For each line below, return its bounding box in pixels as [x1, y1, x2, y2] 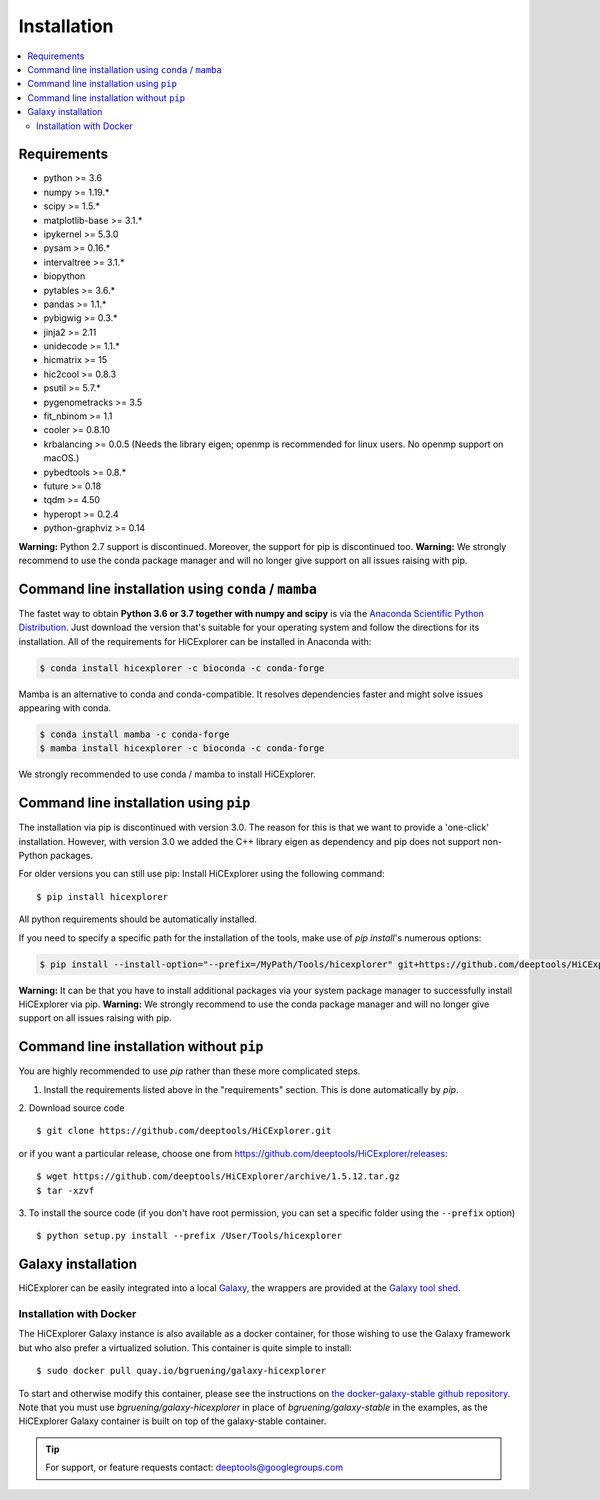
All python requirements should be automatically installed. [18, 913, 258, 925]
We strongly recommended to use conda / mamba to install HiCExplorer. [18, 768, 317, 780]
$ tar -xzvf [36, 1185, 95, 1196]
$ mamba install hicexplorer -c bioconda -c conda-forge [39, 743, 325, 754]
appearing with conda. [18, 702, 112, 714]
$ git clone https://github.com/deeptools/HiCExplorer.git [36, 1125, 332, 1137]
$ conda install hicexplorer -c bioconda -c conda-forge [39, 662, 325, 674]
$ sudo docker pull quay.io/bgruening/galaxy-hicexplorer [36, 1365, 327, 1377]
